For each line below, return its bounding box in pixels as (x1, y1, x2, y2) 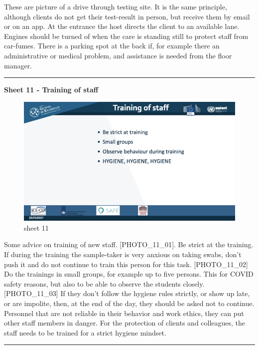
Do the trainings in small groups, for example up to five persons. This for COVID (4, 269, 254, 279)
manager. (4, 60, 32, 70)
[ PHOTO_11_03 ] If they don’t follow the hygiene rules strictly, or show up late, (4, 288, 250, 299)
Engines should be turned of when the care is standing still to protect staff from (4, 30, 249, 41)
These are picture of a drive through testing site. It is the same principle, (4, 1, 227, 11)
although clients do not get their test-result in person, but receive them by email (4, 11, 250, 21)
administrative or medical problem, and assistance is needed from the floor (4, 50, 232, 60)
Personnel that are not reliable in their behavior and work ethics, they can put (4, 308, 244, 318)
